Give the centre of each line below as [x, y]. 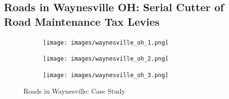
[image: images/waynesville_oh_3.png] [106, 75]
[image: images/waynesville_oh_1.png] [106, 42]
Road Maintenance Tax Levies [82, 21]
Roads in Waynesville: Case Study [74, 91]
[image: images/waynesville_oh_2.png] [106, 59]
